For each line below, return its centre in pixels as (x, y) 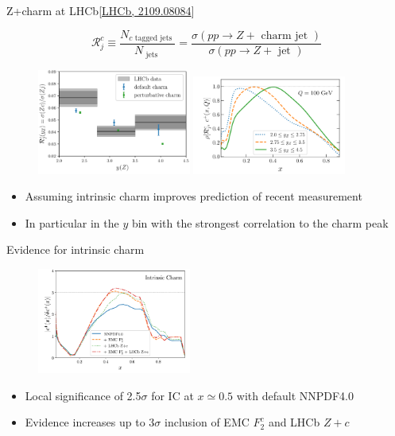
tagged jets (153, 39)
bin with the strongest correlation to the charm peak (260, 222)
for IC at (172, 395)
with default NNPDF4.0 (295, 395)
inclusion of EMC (207, 422)
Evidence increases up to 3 (90, 422)
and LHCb (294, 422)
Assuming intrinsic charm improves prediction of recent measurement (194, 196)
